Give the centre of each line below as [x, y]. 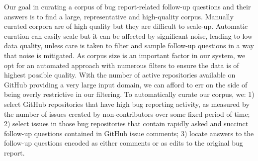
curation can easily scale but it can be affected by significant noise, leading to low [129, 36]
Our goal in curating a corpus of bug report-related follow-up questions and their [128, 6]
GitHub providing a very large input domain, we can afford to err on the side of [126, 84]
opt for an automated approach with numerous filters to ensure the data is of [122, 65]
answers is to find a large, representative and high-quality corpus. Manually [119, 16]
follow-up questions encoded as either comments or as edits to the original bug [124, 143]
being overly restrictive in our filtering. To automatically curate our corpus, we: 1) [129, 94]
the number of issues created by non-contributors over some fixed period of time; [127, 114]
